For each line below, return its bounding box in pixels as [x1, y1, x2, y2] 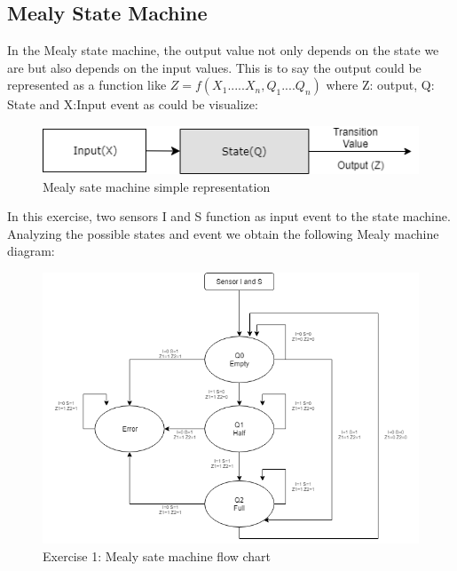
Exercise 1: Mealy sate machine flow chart [43, 547, 272, 566]
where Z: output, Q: [326, 75, 435, 94]
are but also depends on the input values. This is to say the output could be [7, 58, 422, 76]
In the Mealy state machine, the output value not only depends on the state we [7, 41, 439, 59]
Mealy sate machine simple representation [43, 177, 271, 195]
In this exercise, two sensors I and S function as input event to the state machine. [7, 207, 451, 226]
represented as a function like [7, 75, 167, 94]
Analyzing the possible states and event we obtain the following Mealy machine [7, 224, 439, 242]
